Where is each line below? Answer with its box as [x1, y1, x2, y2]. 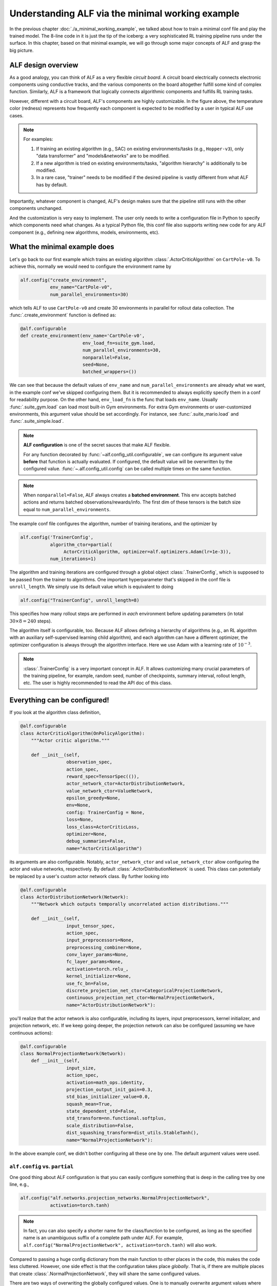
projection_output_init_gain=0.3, [66, 1086, 153, 1093]
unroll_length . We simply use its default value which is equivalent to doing [9, 584, 174, 590]
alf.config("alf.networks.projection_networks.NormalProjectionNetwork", [20, 1195, 210, 1201]
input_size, [66, 1065, 96, 1071]
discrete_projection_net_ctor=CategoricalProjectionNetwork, [66, 988, 223, 994]
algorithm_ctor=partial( [50, 542, 113, 547]
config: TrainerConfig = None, [66, 809, 145, 815]
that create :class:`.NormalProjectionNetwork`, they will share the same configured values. [9, 1271, 201, 1277]
